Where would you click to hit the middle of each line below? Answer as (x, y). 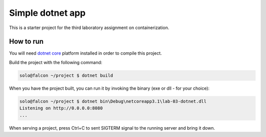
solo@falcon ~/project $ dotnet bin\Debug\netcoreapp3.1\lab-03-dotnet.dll (113, 101)
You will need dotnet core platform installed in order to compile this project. (85, 53)
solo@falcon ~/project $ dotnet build (66, 75)
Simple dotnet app (47, 13)
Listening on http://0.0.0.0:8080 (61, 108)
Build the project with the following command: (56, 62)
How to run (26, 42)
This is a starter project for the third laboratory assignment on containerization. (89, 28)
